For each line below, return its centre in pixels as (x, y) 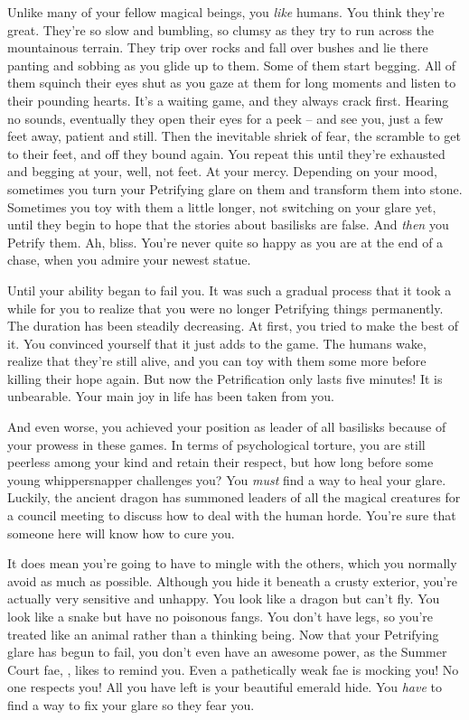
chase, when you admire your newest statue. (129, 260)
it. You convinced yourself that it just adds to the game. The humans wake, (217, 343)
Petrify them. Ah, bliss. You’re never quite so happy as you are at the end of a (225, 242)
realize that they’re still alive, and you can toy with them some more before (217, 361)
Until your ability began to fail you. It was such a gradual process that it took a (230, 290)
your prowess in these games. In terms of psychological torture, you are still (216, 444)
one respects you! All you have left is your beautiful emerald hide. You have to (225, 687)
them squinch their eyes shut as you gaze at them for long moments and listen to (232, 83)
